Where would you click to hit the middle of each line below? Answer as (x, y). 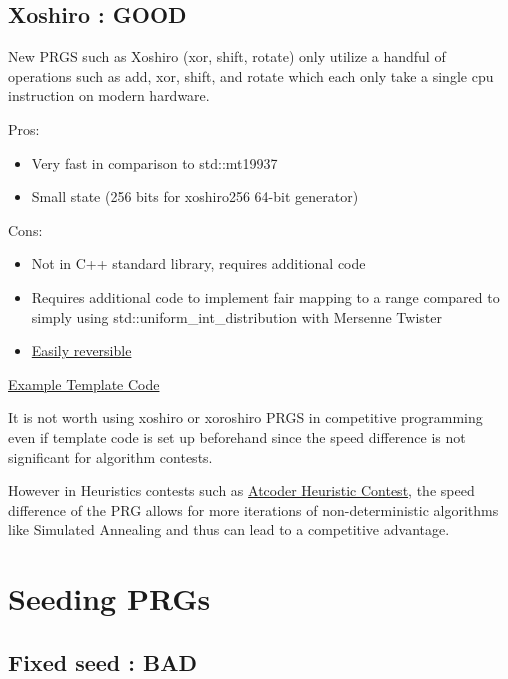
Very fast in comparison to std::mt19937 (154, 162)
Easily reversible (81, 350)
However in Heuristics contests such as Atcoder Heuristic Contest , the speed (241, 490)
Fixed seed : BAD (102, 661)
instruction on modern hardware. (109, 95)
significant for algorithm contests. (110, 456)
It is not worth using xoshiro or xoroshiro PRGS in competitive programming (245, 417)
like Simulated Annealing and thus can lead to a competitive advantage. (229, 529)
